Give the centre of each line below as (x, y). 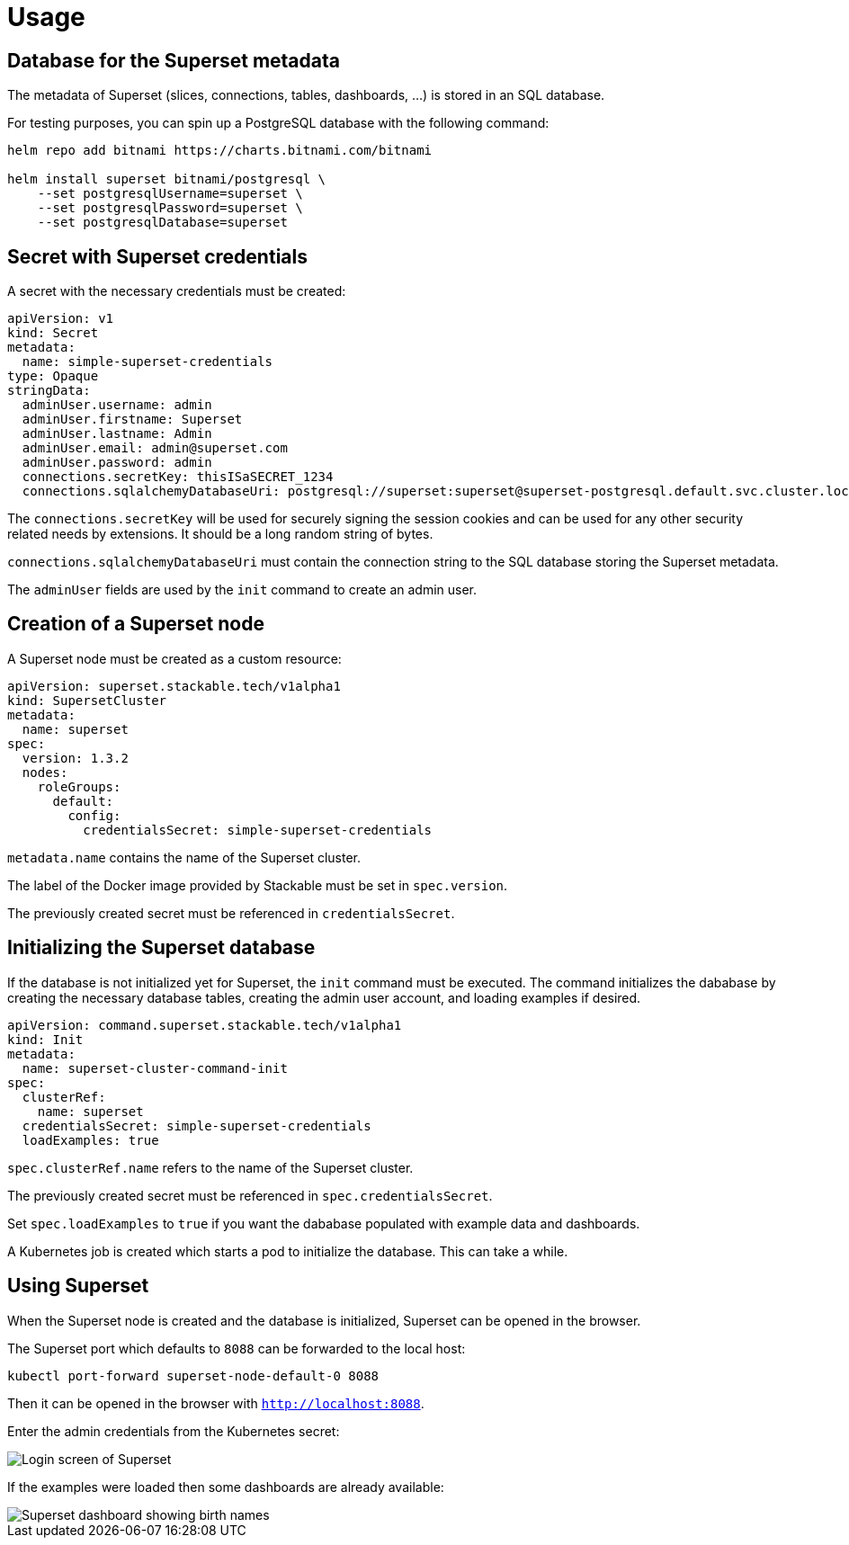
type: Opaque (53, 376)
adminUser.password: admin (117, 463)
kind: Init (45, 1039)
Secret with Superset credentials (157, 256)
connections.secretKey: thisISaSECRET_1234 (178, 477)
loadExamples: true (90, 1140)
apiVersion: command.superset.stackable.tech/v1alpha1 (205, 1025)
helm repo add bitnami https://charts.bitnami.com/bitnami (220, 151)
